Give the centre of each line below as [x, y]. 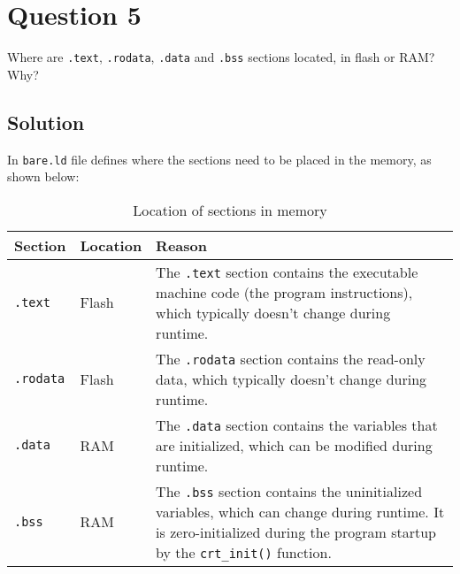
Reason [181, 245]
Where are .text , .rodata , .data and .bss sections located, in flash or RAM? [221, 57]
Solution [46, 122]
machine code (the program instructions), [284, 292]
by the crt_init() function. [244, 552]
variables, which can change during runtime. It [300, 511]
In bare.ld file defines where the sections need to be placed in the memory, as [219, 159]
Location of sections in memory [230, 210]
